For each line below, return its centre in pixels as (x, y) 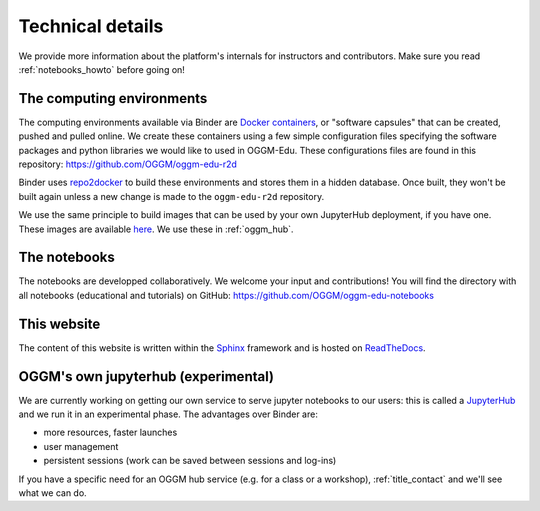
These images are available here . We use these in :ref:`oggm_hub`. (156, 229)
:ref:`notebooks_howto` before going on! (101, 69)
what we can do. (52, 493)
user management (81, 446)
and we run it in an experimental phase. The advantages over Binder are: (168, 414)
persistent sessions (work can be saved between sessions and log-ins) (190, 461)
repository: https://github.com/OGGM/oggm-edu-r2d (127, 164)
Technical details (91, 26)
